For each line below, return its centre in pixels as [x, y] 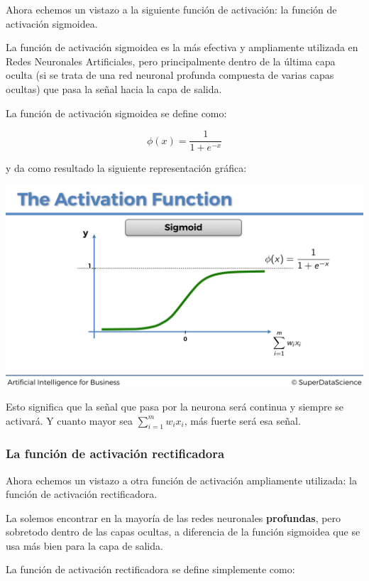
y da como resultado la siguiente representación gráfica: [126, 168]
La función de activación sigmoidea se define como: [116, 113]
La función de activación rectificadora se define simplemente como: [150, 569]
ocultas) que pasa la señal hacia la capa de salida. [114, 88]
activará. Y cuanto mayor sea [70, 420]
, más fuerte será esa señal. [242, 420]
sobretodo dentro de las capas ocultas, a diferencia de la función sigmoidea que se [183, 532]
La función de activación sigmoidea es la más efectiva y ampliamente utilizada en [182, 47]
